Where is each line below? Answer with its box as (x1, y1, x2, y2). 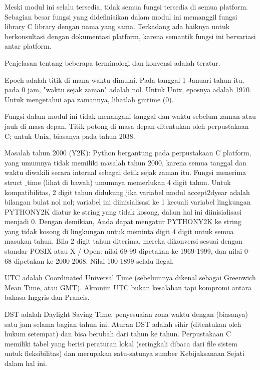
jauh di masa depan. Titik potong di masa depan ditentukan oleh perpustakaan (5, 120, 249, 131)
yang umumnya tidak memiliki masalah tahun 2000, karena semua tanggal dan (5, 157, 246, 167)
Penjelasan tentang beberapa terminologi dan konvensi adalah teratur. (5, 57, 220, 68)
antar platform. (5, 41, 52, 51)
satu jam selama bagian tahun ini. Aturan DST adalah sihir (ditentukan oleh (5, 318, 241, 329)
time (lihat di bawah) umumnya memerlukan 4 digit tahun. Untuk (27, 176, 231, 187)
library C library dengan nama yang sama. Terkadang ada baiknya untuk (5, 21, 230, 32)
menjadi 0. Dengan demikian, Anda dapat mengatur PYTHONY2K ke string (5, 216, 241, 227)
